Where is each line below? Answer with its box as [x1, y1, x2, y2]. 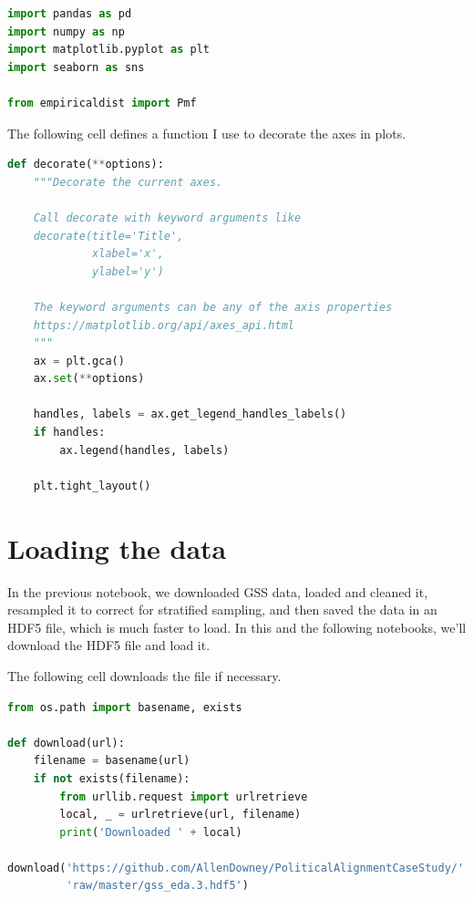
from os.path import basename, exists [7, 700, 242, 714]
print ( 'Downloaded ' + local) [59, 825, 242, 839]
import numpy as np [7, 25, 125, 38]
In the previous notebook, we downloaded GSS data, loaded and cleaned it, [7, 582, 428, 601]
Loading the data [7, 529, 227, 566]
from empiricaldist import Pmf [7, 96, 197, 109]
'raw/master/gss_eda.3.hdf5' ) [66, 879, 249, 893]
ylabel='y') [92, 264, 164, 278]
